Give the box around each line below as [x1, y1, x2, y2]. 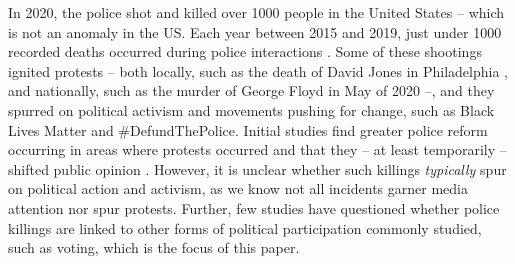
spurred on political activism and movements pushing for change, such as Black [8, 99, 495, 120]
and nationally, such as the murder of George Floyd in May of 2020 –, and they [8, 80, 495, 101]
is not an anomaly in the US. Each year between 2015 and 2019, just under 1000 [8, 21, 502, 42]
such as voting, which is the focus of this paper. [8, 237, 300, 258]
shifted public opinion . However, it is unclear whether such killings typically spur [8, 158, 507, 179]
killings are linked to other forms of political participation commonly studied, [8, 217, 482, 238]
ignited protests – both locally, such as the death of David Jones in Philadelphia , [8, 60, 509, 81]
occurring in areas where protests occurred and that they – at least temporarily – [8, 139, 507, 160]
